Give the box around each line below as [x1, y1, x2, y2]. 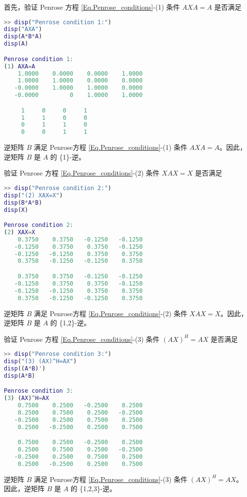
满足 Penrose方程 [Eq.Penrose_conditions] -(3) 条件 [33, 474, 187, 484]
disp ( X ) [4, 206, 29, 213]
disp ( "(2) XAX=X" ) [4, 192, 63, 199]
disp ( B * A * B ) [4, 199, 42, 206]
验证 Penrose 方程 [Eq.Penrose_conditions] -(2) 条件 [4, 168, 160, 178]
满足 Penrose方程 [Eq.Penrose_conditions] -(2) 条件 [33, 308, 187, 318]
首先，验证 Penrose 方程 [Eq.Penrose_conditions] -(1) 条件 [4, 2, 180, 12]
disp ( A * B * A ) [4, 33, 42, 40]
